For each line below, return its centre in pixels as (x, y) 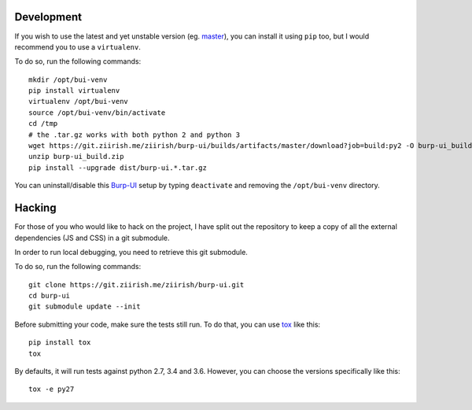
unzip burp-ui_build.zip (76, 157)
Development (48, 17)
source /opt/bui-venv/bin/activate (97, 113)
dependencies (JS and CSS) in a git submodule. (92, 238)
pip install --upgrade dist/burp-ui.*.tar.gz (118, 168)
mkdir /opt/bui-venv (68, 79)
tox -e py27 (52, 389)
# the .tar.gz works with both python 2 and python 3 (134, 135)
